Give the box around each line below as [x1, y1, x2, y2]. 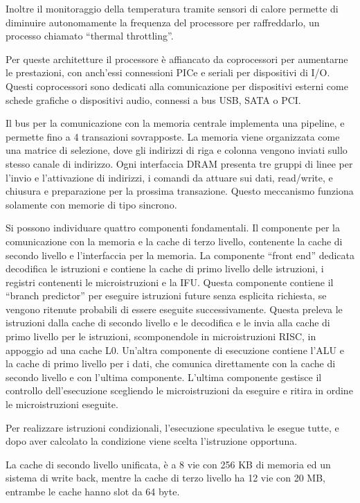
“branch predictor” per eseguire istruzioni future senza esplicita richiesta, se [6, 288, 327, 303]
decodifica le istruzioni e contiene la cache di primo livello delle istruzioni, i [6, 261, 324, 276]
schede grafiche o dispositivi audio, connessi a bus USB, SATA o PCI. [6, 92, 301, 107]
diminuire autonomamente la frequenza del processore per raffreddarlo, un [6, 15, 320, 29]
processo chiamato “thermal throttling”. [6, 28, 174, 43]
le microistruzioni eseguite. [6, 397, 118, 412]
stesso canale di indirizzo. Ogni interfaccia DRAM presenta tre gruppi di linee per [6, 156, 353, 170]
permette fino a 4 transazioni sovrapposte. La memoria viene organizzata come [6, 129, 340, 143]
